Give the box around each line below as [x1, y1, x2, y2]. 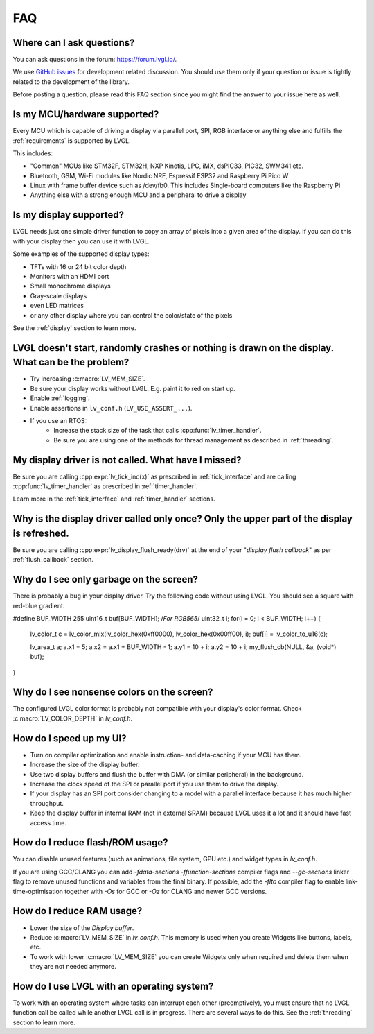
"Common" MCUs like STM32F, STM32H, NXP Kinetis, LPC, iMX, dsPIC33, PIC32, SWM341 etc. [30, 162, 304, 170]
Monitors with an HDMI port [30, 272, 109, 280]
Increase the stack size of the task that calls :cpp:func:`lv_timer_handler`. [53, 426, 262, 435]
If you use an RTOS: [30, 416, 87, 424]
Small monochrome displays [30, 282, 111, 291]
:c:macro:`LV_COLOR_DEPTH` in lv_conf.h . [12, 714, 133, 723]
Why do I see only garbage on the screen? [12, 574, 199, 585]
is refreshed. [12, 527, 69, 539]
